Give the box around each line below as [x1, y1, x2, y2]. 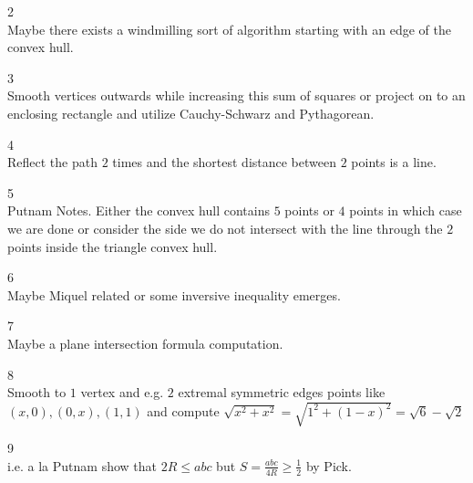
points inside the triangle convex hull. [7, 236, 218, 256]
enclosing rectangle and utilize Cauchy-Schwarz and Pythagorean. [7, 103, 375, 122]
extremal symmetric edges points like [178, 383, 386, 402]
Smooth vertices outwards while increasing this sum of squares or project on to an [7, 86, 466, 105]
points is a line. [351, 152, 437, 172]
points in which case [349, 201, 462, 220]
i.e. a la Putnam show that [7, 456, 157, 475]
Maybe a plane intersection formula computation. [7, 333, 283, 352]
